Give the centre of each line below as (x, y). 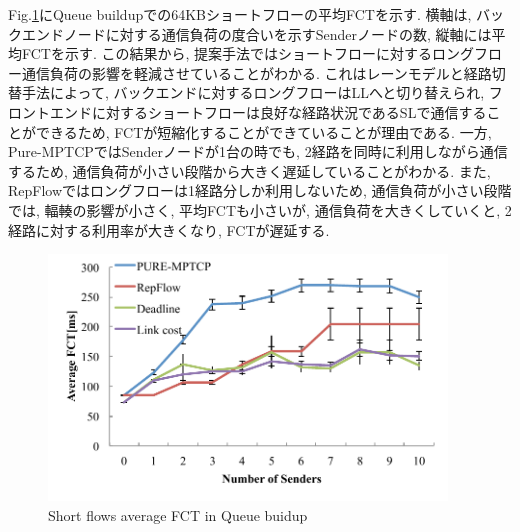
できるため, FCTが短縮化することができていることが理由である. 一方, (263, 131)
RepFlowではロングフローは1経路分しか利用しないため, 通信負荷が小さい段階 (260, 190)
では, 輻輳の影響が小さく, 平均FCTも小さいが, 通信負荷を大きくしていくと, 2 (260, 209)
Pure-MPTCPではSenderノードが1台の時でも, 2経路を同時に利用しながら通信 (258, 151)
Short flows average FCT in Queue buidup (178, 514)
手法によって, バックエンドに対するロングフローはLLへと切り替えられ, (253, 92)
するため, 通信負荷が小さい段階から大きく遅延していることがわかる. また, (249, 170)
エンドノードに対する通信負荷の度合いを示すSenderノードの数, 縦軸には (256, 33)
